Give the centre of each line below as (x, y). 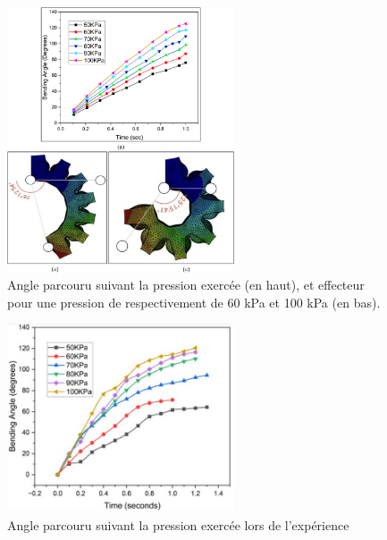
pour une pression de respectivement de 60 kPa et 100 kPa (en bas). (194, 302)
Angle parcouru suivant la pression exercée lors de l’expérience (178, 525)
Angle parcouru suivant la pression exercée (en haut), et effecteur (186, 285)
